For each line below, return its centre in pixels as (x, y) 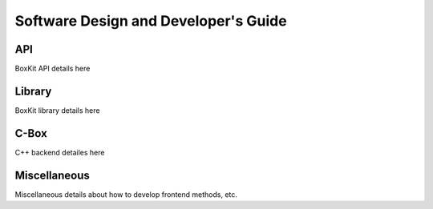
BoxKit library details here (57, 110)
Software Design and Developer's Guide (151, 21)
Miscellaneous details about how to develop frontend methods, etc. (126, 194)
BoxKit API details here (53, 69)
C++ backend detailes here (60, 152)
